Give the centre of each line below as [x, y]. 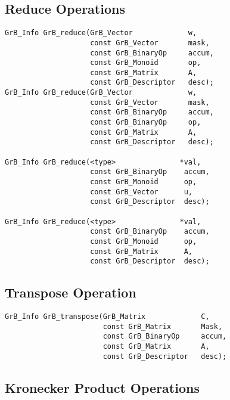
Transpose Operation [71, 292]
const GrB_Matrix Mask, [163, 326]
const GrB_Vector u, [141, 192]
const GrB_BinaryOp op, [146, 123]
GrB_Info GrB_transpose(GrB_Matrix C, [107, 317]
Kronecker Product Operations [102, 387]
